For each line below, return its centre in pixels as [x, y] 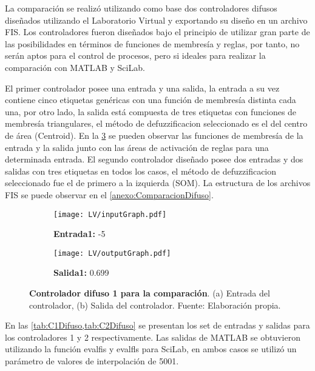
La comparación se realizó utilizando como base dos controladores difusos [141, 8]
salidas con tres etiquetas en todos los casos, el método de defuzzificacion [141, 171]
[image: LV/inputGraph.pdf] [110, 214]
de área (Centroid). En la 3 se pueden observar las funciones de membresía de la [154, 135]
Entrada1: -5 [80, 234]
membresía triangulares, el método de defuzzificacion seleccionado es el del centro [156, 123]
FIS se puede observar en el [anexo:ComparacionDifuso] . [109, 194]
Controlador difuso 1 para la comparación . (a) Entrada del [150, 293]
